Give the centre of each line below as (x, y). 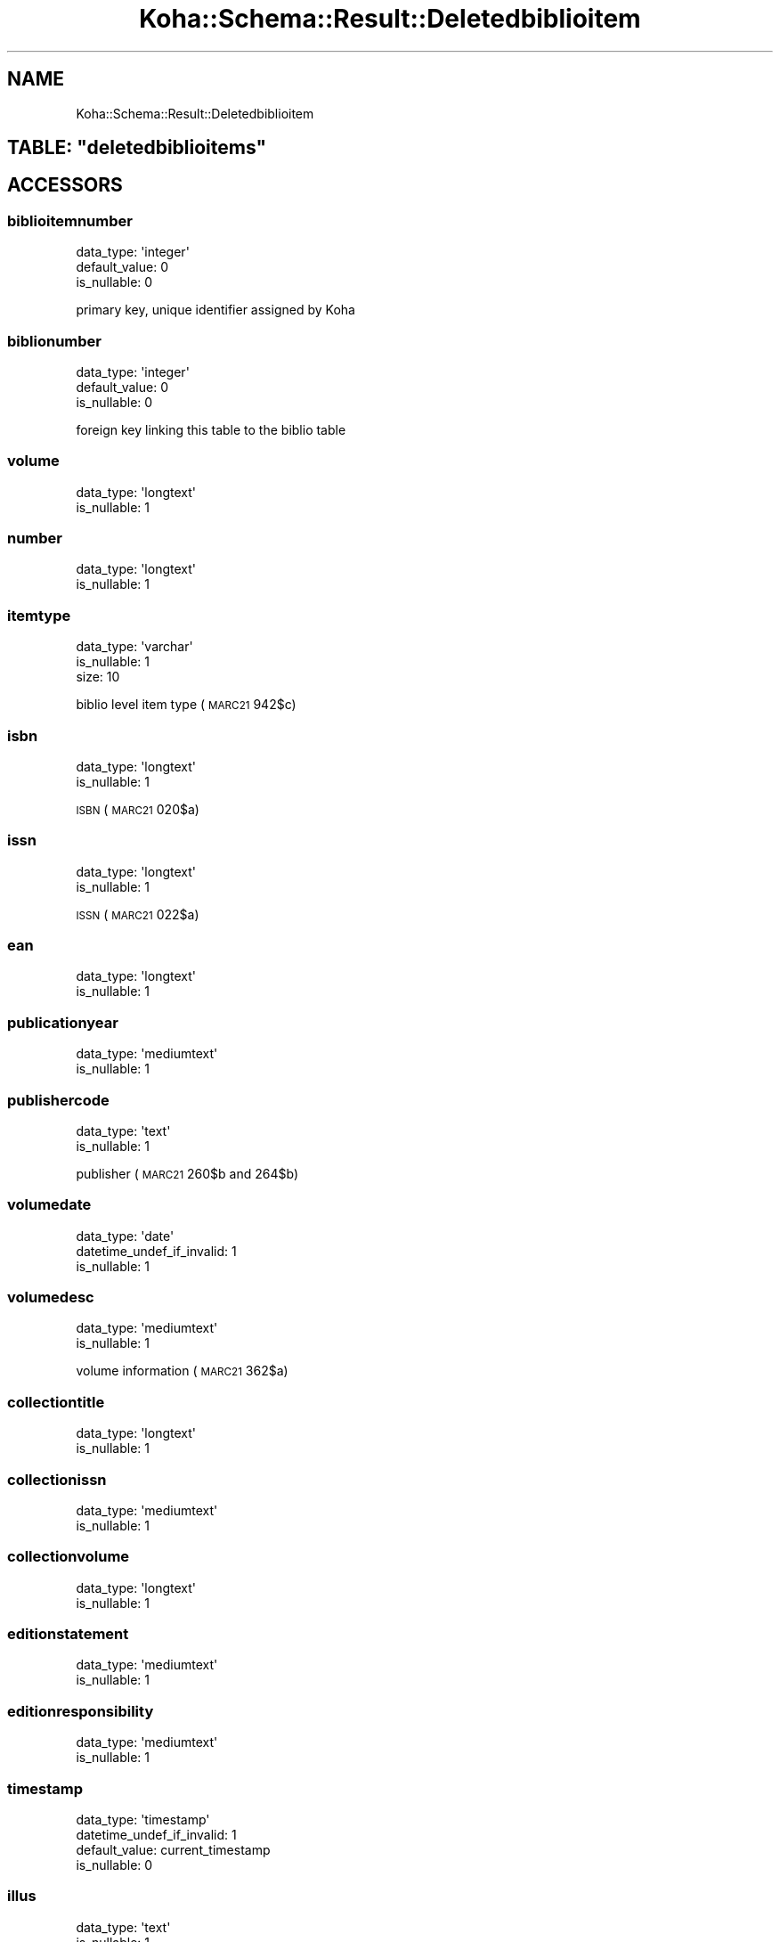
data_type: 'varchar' (134, 647)
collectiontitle (56, 1402)
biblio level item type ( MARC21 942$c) (186, 705)
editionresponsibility (81, 1711)
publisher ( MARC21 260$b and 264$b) (187, 1173)
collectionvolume (69, 1557)
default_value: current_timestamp (173, 1849)
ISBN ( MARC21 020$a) (138, 809)
